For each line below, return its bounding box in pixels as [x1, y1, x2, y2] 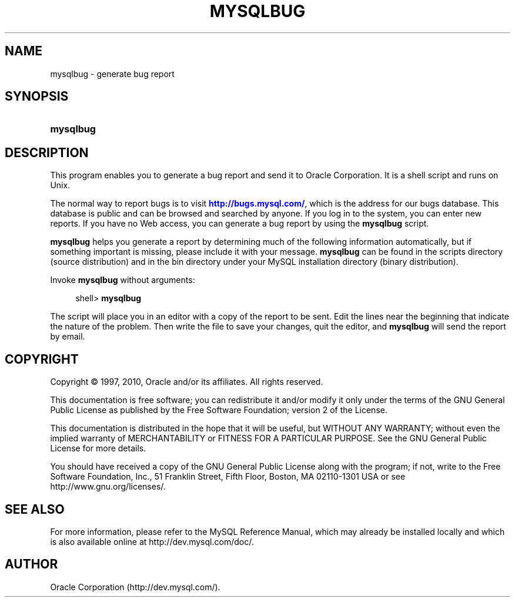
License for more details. [50, 443, 146, 454]
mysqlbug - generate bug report [50, 68, 175, 79]
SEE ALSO [5, 501, 65, 517]
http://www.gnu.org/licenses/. [50, 481, 166, 492]
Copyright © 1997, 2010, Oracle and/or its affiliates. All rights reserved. [50, 377, 323, 387]
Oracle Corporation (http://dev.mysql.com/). [50, 581, 220, 592]
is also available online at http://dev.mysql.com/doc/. [50, 536, 254, 547]
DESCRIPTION [5, 145, 89, 160]
